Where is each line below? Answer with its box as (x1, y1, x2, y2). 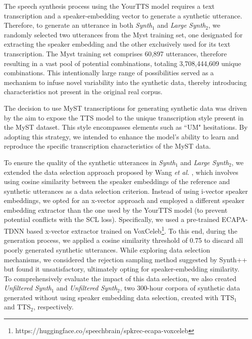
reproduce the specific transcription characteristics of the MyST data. (4, 141, 211, 151)
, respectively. (33, 302, 74, 312)
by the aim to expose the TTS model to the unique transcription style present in (4, 112, 244, 122)
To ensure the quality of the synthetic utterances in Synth (4, 157, 175, 167)
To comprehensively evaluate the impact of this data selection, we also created (4, 273, 236, 283)
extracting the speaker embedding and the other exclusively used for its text (4, 39, 231, 49)
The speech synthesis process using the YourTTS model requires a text (4, 1, 215, 11)
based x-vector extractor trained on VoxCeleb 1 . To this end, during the (26, 224, 237, 236)
